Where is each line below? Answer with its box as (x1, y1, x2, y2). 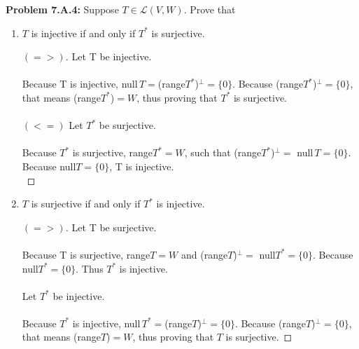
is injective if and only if (31, 25, 136, 40)
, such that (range (184, 145, 262, 160)
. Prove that (183, 2, 236, 16)
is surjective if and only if (31, 196, 141, 211)
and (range (181, 247, 228, 261)
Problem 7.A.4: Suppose (6, 2, 119, 16)
